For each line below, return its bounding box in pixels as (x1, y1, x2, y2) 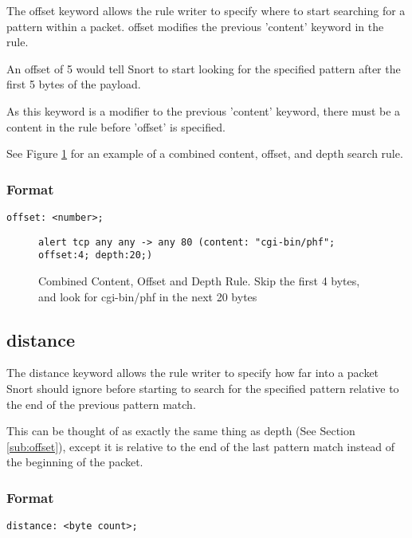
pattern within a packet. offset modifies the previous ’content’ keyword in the (6, 18, 384, 34)
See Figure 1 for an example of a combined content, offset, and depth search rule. (6, 145, 403, 162)
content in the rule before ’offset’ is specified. (6, 118, 226, 135)
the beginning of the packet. (6, 454, 143, 470)
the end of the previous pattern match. (6, 395, 196, 412)
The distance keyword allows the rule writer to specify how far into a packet (6, 364, 379, 381)
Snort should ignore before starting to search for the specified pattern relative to (6, 379, 399, 396)
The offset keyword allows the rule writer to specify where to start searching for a (6, 2, 406, 18)
